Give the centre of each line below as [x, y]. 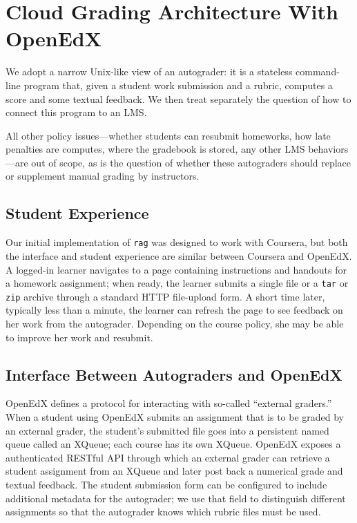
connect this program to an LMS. [76, 112]
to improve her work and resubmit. [79, 337]
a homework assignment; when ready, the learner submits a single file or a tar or [177, 283]
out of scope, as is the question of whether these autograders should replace [191, 162]
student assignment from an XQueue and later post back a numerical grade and [174, 471]
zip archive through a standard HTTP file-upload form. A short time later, [165, 296]
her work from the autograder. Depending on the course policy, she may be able [175, 324]
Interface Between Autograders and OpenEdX [174, 374]
